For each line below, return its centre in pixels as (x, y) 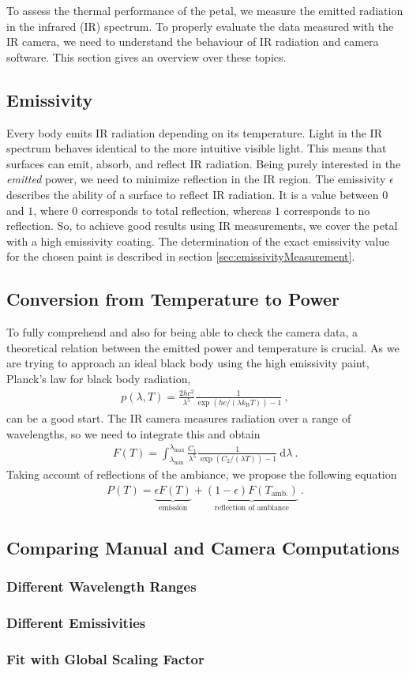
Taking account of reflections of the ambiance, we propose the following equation (202, 474)
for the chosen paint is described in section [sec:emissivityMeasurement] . (181, 256)
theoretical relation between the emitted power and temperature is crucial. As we (203, 347)
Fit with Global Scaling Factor (105, 658)
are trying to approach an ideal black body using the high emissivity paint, (188, 363)
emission (173, 508)
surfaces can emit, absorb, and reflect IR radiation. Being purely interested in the (204, 163)
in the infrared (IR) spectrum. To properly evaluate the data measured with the (200, 26)
